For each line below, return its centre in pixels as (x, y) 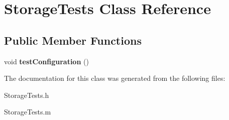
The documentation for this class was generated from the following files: (115, 78)
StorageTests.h (27, 95)
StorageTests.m (28, 112)
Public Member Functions (73, 40)
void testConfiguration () (46, 61)
